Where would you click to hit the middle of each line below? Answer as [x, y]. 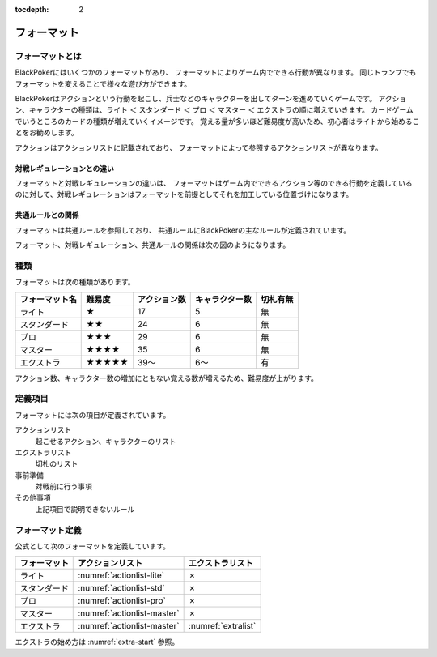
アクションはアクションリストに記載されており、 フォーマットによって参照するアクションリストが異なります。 [199, 147]
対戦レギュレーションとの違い [65, 168]
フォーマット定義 [48, 530]
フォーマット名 [48, 299]
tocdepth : [32, 9]
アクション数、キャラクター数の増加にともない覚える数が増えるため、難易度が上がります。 [167, 378]
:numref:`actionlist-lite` [121, 575]
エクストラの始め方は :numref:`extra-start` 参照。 [97, 642]
